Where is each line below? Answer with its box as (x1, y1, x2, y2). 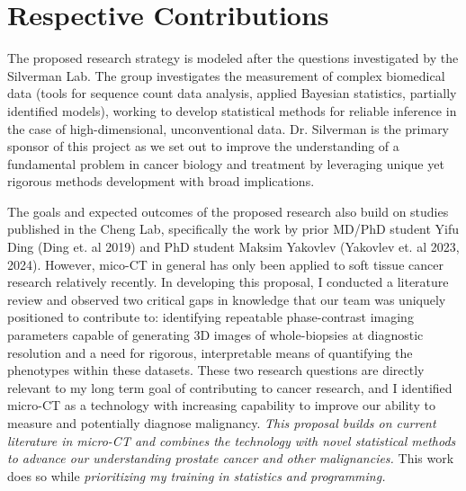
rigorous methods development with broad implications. (7, 172, 315, 191)
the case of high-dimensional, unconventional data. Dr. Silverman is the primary (7, 119, 450, 138)
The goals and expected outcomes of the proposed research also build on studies (7, 201, 449, 220)
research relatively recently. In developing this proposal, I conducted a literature (7, 272, 449, 291)
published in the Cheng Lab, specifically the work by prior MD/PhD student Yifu (7, 219, 460, 238)
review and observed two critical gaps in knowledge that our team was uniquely (7, 290, 446, 308)
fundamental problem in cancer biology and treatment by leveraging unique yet (7, 154, 444, 173)
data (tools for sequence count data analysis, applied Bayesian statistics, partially (7, 84, 457, 103)
